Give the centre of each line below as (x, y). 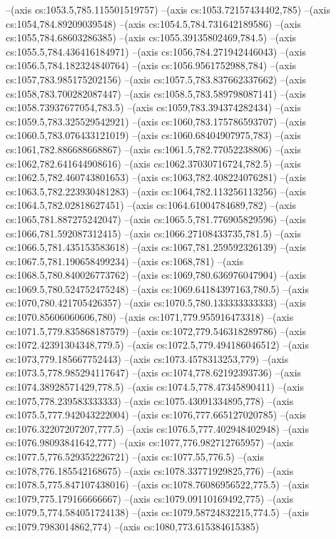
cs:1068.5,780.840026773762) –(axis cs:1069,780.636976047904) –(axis (156, 275)
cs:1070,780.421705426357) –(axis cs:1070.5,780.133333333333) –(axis (156, 303)
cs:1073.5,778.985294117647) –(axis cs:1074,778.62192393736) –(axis (154, 373)
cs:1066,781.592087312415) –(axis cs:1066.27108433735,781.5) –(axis (154, 233)
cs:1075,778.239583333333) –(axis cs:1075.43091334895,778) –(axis (150, 400)
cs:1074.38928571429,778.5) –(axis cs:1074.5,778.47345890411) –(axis (155, 387)
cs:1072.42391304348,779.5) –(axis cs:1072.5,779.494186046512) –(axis (157, 345)
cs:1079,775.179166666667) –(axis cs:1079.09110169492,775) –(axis (150, 498)
